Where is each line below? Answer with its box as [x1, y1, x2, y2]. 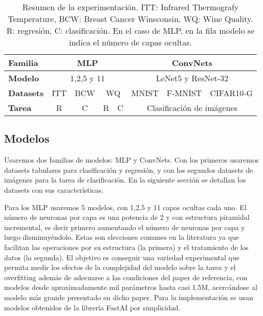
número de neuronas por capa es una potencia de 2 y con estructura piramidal [4, 212, 250, 222]
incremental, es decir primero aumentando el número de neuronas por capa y [4, 221, 245, 232]
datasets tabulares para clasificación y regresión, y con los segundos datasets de [4, 164, 253, 175]
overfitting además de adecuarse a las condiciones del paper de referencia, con [4, 272, 248, 282]
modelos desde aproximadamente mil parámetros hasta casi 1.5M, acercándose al [4, 282, 257, 292]
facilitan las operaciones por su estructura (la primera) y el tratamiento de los [4, 241, 249, 252]
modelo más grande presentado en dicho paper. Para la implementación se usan [4, 291, 253, 302]
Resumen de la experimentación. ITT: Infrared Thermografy [22, 1, 239, 13]
